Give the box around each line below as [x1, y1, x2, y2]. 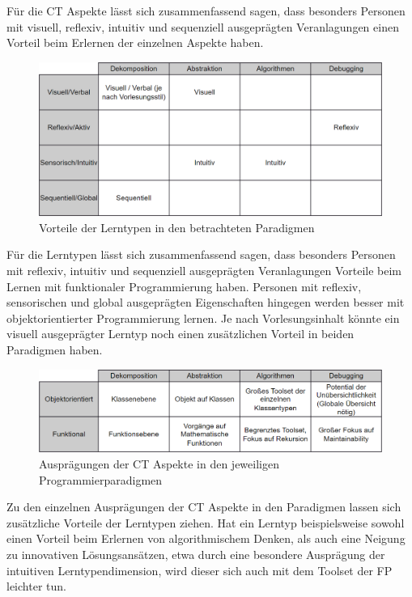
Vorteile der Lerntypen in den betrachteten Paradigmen [39, 218, 315, 235]
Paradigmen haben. [6, 341, 103, 358]
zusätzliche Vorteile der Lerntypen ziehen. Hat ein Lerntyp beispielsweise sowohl [6, 514, 405, 531]
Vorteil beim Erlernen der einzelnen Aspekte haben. [6, 34, 264, 51]
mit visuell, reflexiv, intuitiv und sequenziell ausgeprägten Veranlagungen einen [6, 18, 399, 35]
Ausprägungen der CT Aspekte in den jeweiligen [39, 455, 279, 472]
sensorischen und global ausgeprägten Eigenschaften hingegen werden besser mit [6, 294, 405, 311]
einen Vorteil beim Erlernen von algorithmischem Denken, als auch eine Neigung [6, 530, 406, 547]
